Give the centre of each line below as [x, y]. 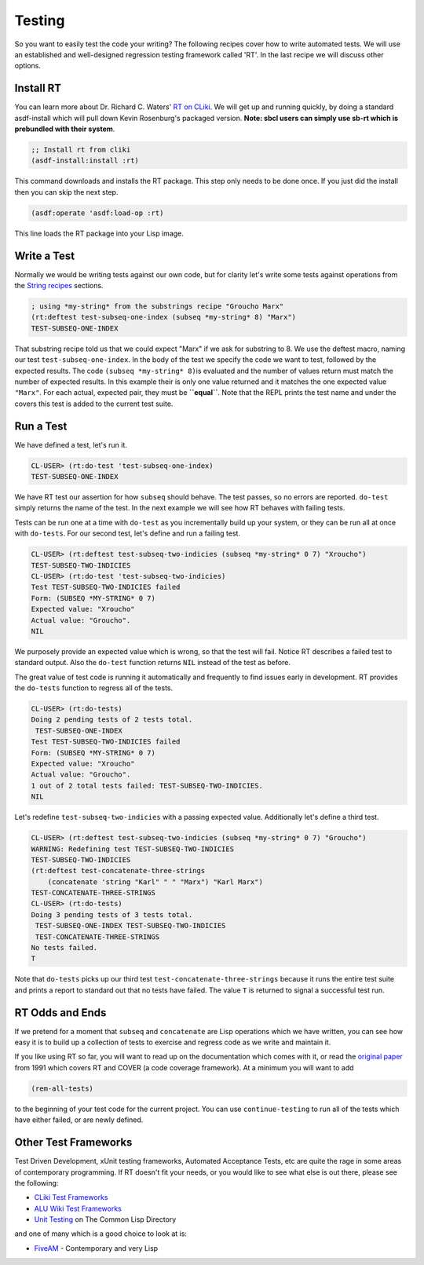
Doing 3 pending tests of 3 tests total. [112, 914]
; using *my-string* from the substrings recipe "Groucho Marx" [157, 307]
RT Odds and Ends [60, 1013]
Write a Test [44, 256]
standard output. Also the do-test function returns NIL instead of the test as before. [152, 663]
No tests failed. [64, 948]
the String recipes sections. [59, 286]
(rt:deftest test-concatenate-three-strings [118, 871]
